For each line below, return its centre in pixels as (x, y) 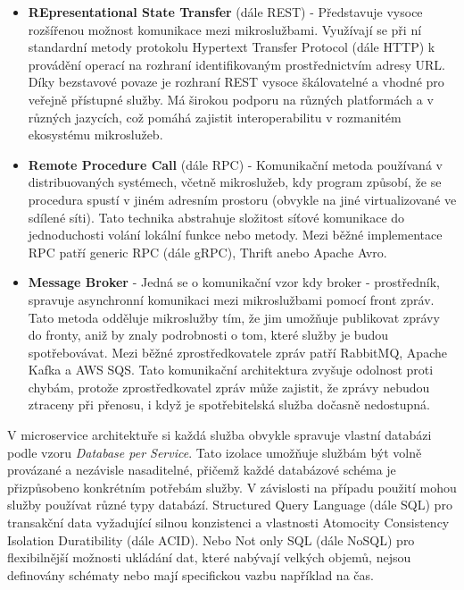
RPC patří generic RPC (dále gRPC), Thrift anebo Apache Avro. (207, 252)
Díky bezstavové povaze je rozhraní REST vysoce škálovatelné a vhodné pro (236, 82)
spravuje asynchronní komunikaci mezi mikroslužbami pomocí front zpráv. (231, 299)
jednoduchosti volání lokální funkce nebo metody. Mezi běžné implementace (235, 235)
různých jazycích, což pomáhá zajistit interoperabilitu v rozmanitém (215, 117)
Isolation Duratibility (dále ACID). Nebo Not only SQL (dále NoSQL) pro (211, 539)
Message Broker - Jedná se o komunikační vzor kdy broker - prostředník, (234, 282)
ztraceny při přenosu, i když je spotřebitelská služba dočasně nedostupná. (229, 405)
